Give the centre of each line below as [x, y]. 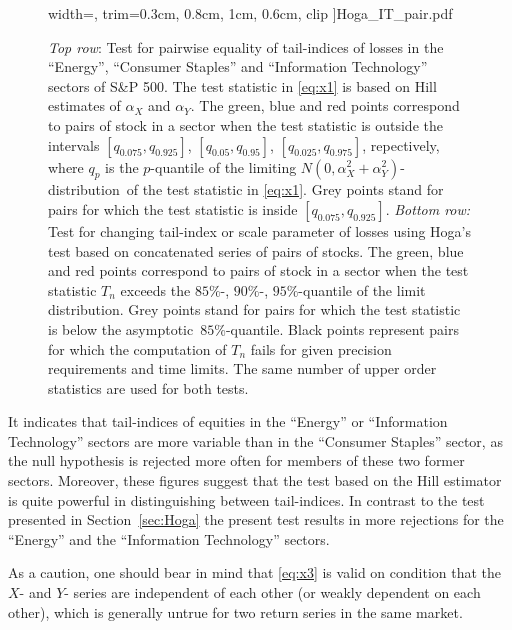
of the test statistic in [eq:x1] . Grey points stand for [285, 189]
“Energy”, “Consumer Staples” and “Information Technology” [238, 66]
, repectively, [401, 144]
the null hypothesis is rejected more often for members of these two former [236, 460]
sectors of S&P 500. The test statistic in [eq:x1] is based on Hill [242, 85]
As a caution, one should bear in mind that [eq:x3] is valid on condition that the [255, 572]
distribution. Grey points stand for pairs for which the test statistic [254, 309]
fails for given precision [321, 348]
